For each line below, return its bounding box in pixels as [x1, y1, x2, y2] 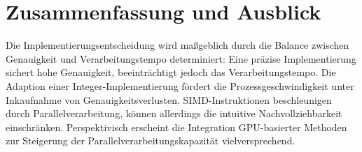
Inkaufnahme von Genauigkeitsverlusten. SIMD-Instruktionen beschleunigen [6, 92, 332, 107]
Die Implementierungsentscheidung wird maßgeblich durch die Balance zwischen [6, 38, 349, 52]
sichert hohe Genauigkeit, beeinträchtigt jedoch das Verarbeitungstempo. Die [6, 65, 336, 79]
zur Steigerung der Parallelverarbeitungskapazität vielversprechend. [6, 133, 295, 148]
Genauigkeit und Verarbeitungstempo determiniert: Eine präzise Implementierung [6, 51, 356, 66]
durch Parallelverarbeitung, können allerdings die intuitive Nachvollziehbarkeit [6, 106, 342, 121]
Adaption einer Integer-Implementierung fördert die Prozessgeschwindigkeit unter [6, 78, 354, 93]
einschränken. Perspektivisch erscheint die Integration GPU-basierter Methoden [6, 119, 347, 134]
